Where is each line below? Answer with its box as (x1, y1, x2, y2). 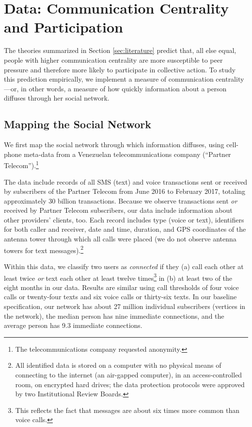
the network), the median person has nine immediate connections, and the (4, 310, 224, 321)
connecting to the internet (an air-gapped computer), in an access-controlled (15, 369, 242, 379)
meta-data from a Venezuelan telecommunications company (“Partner (24, 149, 231, 159)
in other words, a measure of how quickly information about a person (21, 83, 227, 93)
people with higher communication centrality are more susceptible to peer (4, 54, 223, 65)
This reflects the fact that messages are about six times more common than (15, 405, 239, 415)
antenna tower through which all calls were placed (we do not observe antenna (4, 234, 236, 244)
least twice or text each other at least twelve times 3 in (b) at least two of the (4, 271, 233, 283)
